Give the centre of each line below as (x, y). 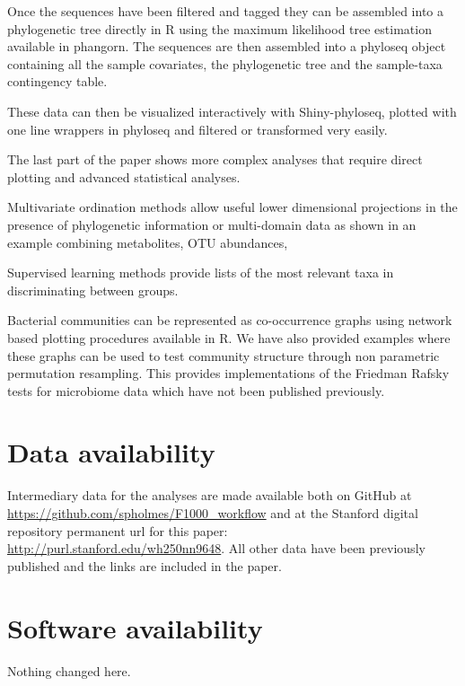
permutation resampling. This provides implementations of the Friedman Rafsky (228, 373)
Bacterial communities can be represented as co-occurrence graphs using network (230, 320)
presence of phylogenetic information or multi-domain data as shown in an (212, 224)
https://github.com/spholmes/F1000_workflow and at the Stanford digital (213, 513)
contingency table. (57, 81)
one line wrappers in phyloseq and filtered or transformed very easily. (197, 129)
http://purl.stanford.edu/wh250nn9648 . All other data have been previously (216, 548)
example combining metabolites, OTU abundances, (148, 242)
